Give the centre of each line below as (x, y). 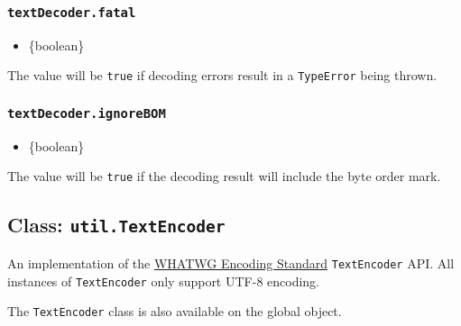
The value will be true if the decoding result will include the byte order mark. (224, 176)
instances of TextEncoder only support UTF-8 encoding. (164, 281)
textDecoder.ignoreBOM (87, 113)
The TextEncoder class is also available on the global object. (175, 311)
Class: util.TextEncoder (116, 225)
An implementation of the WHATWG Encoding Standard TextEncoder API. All (231, 263)
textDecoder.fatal (72, 12)
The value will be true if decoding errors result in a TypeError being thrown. (222, 75)
